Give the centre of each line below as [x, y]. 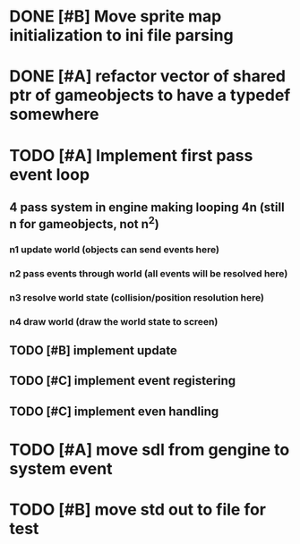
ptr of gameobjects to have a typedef [150, 95]
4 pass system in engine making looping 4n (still [147, 207]
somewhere [55, 115]
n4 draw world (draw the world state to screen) [114, 321]
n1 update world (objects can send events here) [114, 250]
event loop [50, 174]
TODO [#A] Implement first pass [131, 155]
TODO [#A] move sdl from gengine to [150, 450]
